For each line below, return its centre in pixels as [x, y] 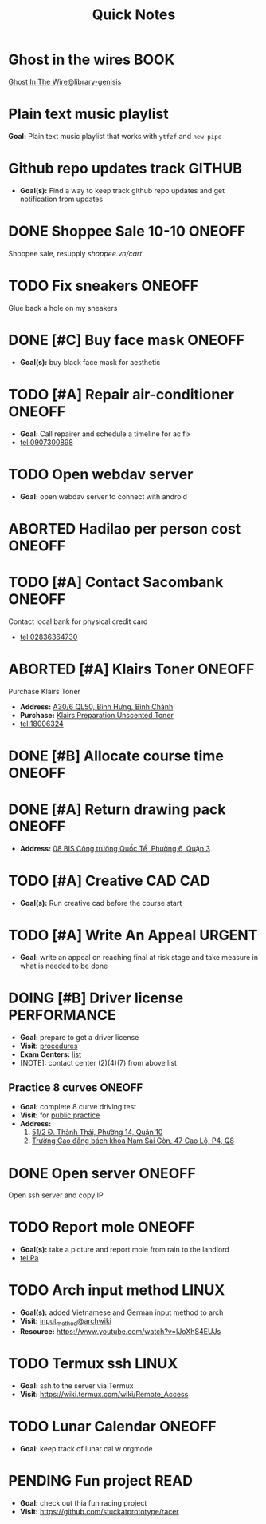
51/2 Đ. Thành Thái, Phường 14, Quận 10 [97, 1133]
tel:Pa [29, 1258]
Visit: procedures [49, 1046]
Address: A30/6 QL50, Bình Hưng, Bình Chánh [96, 706]
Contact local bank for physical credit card [78, 621]
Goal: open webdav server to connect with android [104, 496]
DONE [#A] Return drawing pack [117, 809]
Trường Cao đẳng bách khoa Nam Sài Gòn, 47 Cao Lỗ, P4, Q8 [133, 1141]
